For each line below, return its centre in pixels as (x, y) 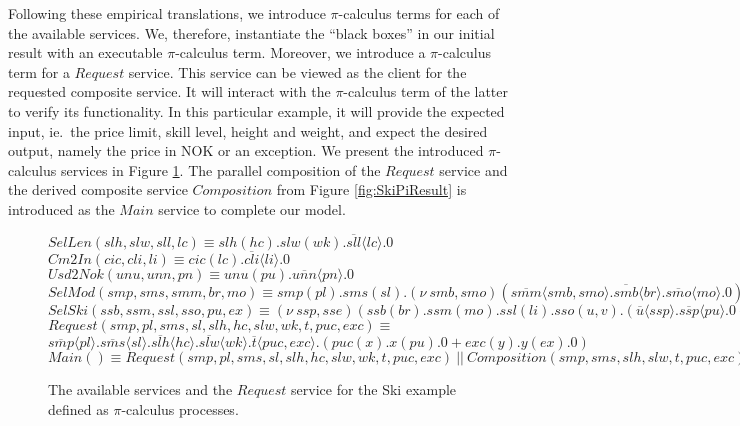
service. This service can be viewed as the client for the (297, 71)
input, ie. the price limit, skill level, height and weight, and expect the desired (248, 130)
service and (473, 169)
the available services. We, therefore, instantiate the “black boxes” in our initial (251, 32)
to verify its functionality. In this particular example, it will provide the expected (256, 110)
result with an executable (85, 52)
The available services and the (140, 389)
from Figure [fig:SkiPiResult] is (371, 189)
